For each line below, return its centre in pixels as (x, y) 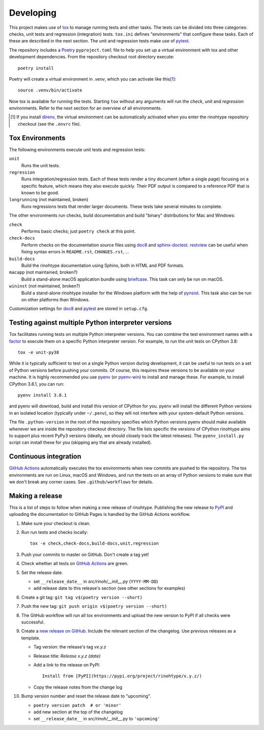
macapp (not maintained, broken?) (43, 272)
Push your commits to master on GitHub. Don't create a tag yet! (85, 554)
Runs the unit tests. (41, 165)
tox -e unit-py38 (38, 353)
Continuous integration (45, 456)
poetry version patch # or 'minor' (77, 705)
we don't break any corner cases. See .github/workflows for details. (81, 482)
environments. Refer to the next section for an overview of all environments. (86, 108)
